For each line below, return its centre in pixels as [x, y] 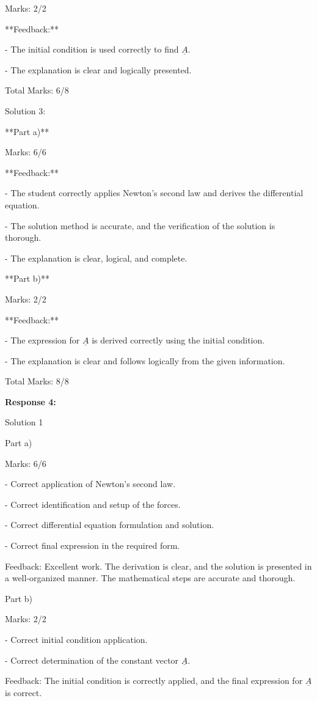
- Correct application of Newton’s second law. [90, 484]
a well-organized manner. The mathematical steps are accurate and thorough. [150, 578]
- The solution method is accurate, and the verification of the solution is [140, 225]
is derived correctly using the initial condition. [178, 340]
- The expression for [42, 340]
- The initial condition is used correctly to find [92, 49]
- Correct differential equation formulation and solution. [110, 525]
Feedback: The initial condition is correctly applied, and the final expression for [154, 681]
